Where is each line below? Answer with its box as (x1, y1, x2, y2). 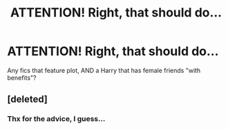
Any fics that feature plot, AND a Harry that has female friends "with (7, 66, 201, 74)
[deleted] (7, 94, 48, 105)
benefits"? (7, 74, 37, 82)
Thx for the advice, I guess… (7, 114, 106, 124)
